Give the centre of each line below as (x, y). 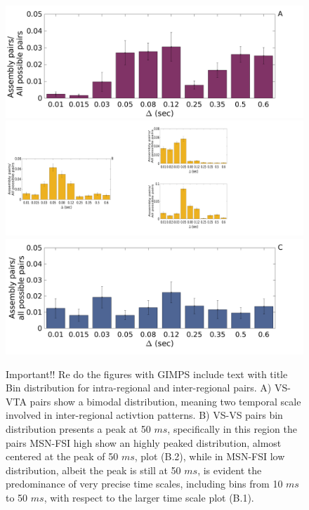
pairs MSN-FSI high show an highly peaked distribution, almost (144, 442)
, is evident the (230, 470)
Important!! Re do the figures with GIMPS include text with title (147, 374)
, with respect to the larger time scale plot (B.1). (149, 497)
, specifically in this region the (232, 428)
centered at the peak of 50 (62, 456)
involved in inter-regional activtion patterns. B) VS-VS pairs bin (144, 415)
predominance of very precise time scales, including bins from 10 (144, 484)
